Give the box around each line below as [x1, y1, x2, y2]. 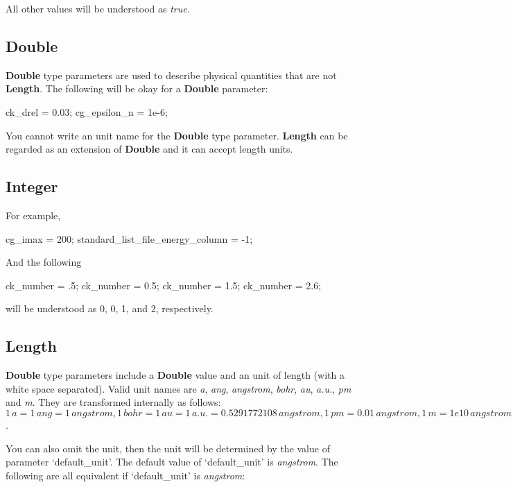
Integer [6, 176, 58, 197]
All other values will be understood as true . [6, 1, 190, 15]
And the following [6, 255, 82, 269]
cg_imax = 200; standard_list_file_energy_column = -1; [6, 231, 253, 246]
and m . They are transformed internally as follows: [6, 395, 221, 409]
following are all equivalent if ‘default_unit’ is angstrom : [6, 468, 245, 482]
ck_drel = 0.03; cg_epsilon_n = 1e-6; [6, 104, 168, 119]
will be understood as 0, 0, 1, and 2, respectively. [6, 301, 214, 316]
